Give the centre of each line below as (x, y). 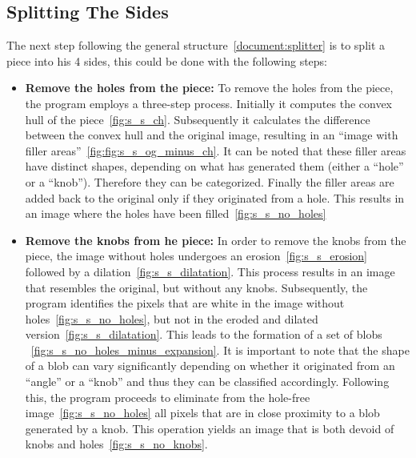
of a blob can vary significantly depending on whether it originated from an (210, 366)
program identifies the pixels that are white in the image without (185, 303)
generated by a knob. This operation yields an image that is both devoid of (210, 428)
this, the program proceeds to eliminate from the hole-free (168, 397)
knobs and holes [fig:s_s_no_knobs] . (116, 444)
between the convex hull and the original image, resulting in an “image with (212, 135)
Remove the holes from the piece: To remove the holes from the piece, (209, 88)
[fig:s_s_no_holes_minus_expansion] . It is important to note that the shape (220, 350)
